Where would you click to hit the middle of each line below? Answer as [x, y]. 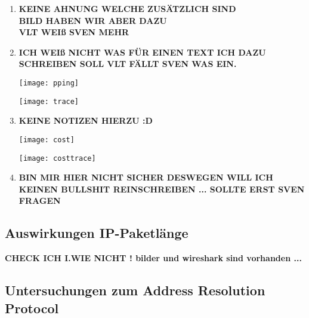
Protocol [32, 308]
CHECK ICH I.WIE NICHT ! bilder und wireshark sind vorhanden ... [153, 258]
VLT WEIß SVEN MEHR [74, 32]
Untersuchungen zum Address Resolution [135, 290]
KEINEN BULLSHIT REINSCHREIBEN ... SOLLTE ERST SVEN [162, 189]
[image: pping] [49, 83]
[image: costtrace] [57, 158]
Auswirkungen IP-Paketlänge [97, 233]
